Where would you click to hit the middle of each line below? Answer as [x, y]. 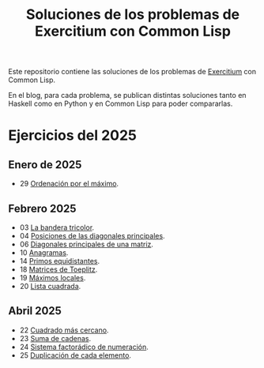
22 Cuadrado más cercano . [64, 330]
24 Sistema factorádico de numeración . [84, 347]
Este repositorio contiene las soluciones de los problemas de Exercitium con [132, 72]
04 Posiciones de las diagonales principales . [92, 236]
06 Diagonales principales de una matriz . [87, 244]
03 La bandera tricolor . [57, 227]
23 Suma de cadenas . [55, 338]
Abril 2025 [35, 311]
